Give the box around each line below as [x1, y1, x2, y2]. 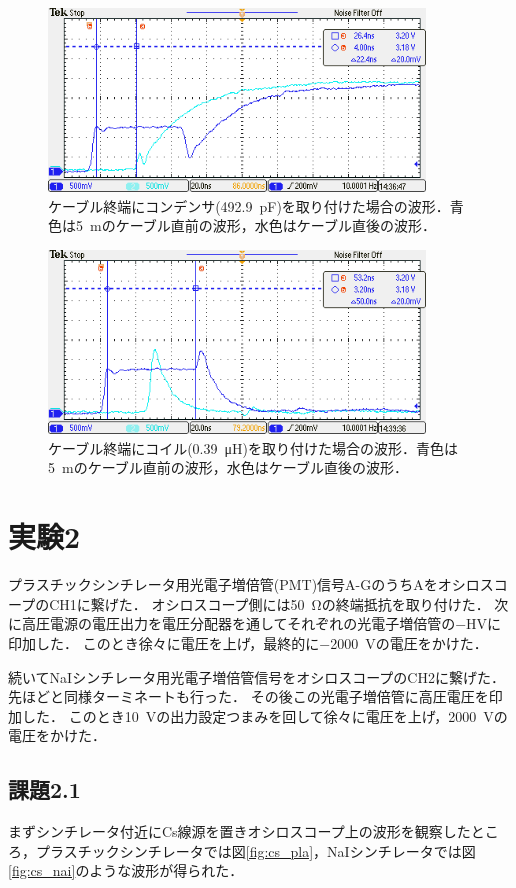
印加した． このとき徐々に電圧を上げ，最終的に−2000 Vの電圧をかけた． [8, 632, 488, 653]
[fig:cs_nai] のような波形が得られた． [8, 860, 244, 881]
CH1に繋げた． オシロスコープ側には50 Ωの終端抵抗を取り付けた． [49, 593, 490, 614]
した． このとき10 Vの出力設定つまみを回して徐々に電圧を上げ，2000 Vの [21, 705, 508, 726]
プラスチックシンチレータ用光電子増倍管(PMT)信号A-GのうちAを [8, 574, 438, 595]
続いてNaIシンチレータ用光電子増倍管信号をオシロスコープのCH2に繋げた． [8, 666, 505, 687]
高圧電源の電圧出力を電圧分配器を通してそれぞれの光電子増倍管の [21, 613, 456, 634]
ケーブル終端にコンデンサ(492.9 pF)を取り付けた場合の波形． [48, 195, 450, 216]
